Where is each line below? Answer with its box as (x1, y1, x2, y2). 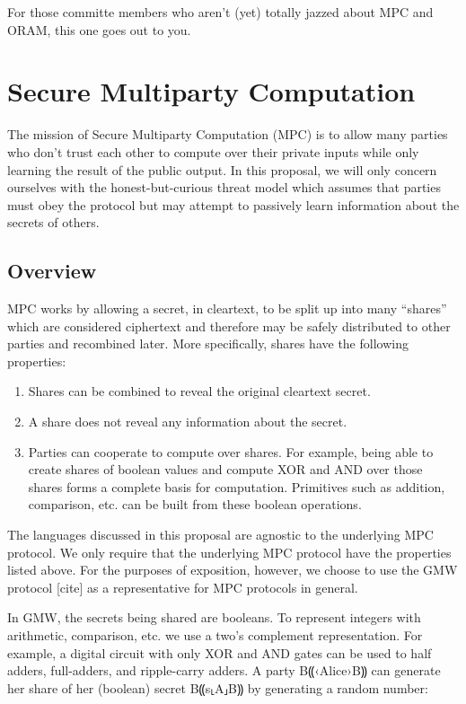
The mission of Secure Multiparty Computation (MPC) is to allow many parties (7, 125, 448, 144)
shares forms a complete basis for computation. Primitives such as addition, (28, 477, 445, 496)
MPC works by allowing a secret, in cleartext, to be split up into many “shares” (7, 299, 447, 318)
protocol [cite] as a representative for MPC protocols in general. (7, 577, 358, 596)
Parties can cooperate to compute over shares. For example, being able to (28, 442, 434, 461)
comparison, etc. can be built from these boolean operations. (28, 495, 362, 514)
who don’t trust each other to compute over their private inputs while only (7, 142, 419, 161)
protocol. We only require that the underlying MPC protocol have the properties (7, 542, 452, 561)
